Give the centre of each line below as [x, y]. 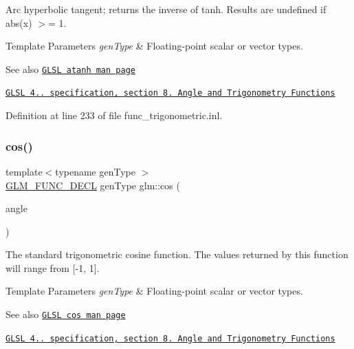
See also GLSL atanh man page [70, 68]
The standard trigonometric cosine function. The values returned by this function [177, 254]
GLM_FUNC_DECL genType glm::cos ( [93, 185]
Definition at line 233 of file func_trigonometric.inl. [114, 115]
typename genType [95, 171]
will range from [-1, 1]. [53, 267]
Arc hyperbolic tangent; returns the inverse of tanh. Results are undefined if [166, 9]
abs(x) [19, 22]
